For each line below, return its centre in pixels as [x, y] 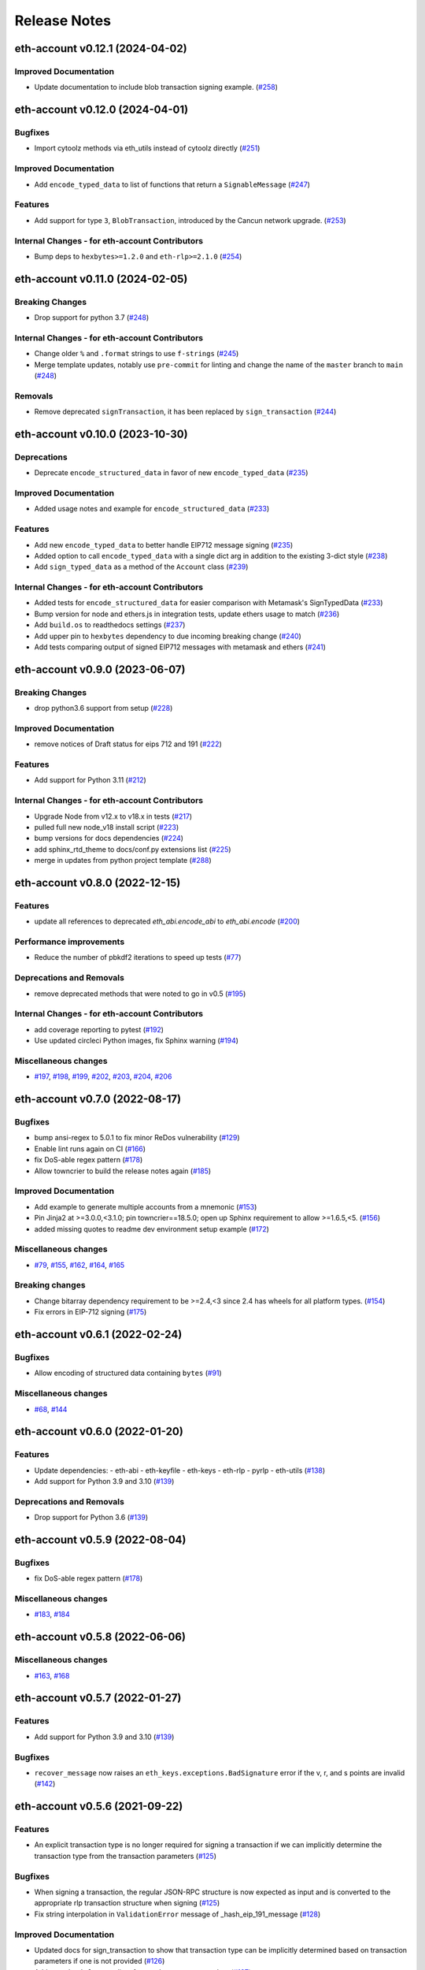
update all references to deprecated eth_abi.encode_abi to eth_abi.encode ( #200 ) [167, 921]
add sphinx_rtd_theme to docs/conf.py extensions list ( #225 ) [133, 849]
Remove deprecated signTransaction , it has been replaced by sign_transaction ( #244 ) [185, 412]
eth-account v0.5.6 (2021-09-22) [99, 1806]
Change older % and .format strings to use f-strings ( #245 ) [137, 354]
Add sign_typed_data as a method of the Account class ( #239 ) [141, 567]
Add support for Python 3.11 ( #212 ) [91, 780]
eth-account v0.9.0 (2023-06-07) [100, 669]
